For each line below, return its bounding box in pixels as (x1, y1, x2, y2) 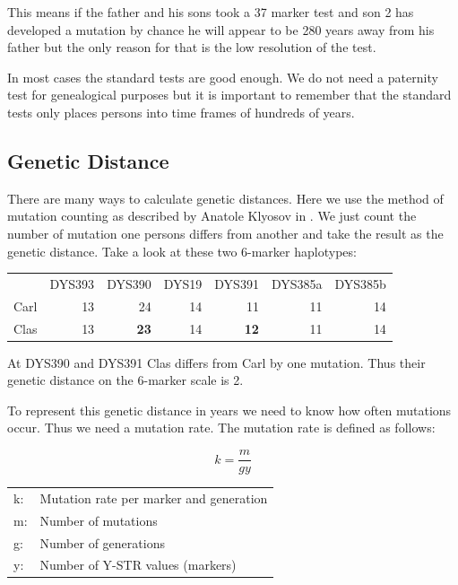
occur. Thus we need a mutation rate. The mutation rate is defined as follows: (7, 418, 436, 437)
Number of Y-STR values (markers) (39, 555, 237, 574)
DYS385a (271, 274, 323, 292)
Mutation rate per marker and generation (39, 488, 268, 507)
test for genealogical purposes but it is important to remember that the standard (7, 85, 452, 104)
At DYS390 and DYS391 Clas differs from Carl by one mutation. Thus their (7, 353, 426, 371)
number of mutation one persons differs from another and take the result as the (7, 223, 444, 242)
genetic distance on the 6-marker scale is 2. (7, 371, 244, 389)
